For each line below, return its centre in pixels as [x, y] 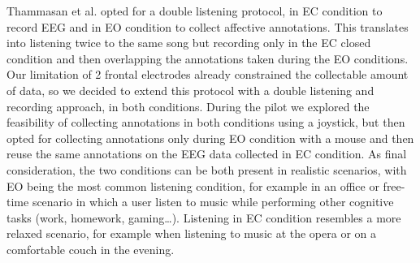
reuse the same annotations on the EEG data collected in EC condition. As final [207, 154]
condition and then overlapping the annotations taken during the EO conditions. [208, 58]
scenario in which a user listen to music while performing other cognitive [213, 202]
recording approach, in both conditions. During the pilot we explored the [188, 106]
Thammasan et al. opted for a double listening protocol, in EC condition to [195, 11]
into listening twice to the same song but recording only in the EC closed [189, 43]
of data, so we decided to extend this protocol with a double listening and [191, 90]
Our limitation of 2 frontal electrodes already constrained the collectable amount [208, 74]
